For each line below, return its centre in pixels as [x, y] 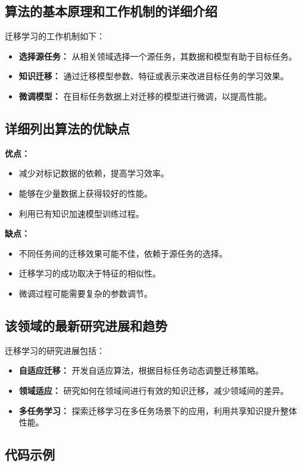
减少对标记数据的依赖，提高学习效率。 [94, 173]
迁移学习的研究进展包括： [55, 350]
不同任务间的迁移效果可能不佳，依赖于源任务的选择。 [123, 253]
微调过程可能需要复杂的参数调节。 [85, 293]
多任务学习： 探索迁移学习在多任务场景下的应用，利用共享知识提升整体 [158, 410]
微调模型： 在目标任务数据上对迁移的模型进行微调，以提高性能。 [145, 96]
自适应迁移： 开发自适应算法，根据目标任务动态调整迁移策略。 [141, 370]
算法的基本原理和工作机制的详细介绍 [111, 11]
